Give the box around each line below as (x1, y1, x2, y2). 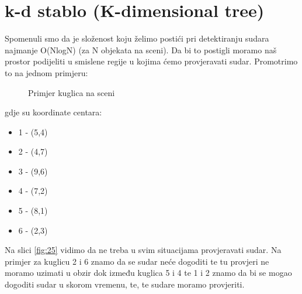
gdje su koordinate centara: (5, 106, 102, 118)
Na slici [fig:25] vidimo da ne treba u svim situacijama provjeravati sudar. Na (5, 244, 282, 256)
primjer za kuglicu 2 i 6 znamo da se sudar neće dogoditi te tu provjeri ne (5, 255, 269, 267)
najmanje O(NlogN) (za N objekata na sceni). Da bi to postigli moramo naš (5, 43, 277, 56)
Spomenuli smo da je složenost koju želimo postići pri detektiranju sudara (5, 32, 269, 45)
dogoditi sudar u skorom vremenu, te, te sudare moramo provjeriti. (5, 278, 245, 290)
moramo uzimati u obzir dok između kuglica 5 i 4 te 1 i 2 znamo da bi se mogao (5, 266, 292, 279)
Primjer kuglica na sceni (28, 86, 115, 98)
